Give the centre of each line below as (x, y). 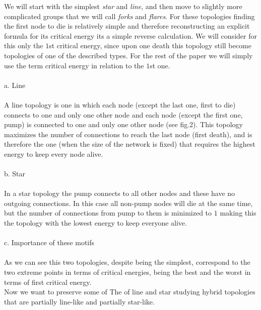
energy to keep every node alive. (54, 153)
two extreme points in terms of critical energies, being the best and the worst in (127, 272)
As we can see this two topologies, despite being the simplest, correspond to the (127, 262)
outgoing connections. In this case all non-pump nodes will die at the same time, (128, 203)
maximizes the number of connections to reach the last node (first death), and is (128, 134)
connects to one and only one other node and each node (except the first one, (123, 114)
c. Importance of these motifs (49, 242)
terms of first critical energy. (48, 282)
